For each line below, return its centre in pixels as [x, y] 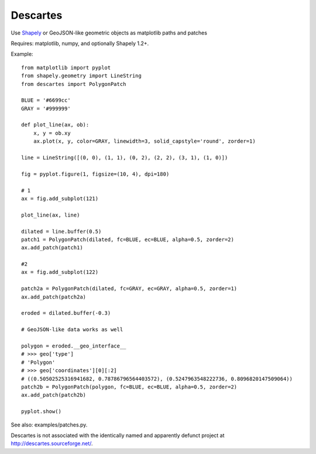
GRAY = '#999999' [46, 109]
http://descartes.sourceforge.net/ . [52, 443]
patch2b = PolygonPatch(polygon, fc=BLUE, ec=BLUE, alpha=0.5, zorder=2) [129, 387]
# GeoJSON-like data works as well [72, 330]
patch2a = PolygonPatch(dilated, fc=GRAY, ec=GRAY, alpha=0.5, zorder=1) [129, 289]
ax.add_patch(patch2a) [54, 297]
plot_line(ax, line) [51, 215]
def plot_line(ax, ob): [55, 125]
